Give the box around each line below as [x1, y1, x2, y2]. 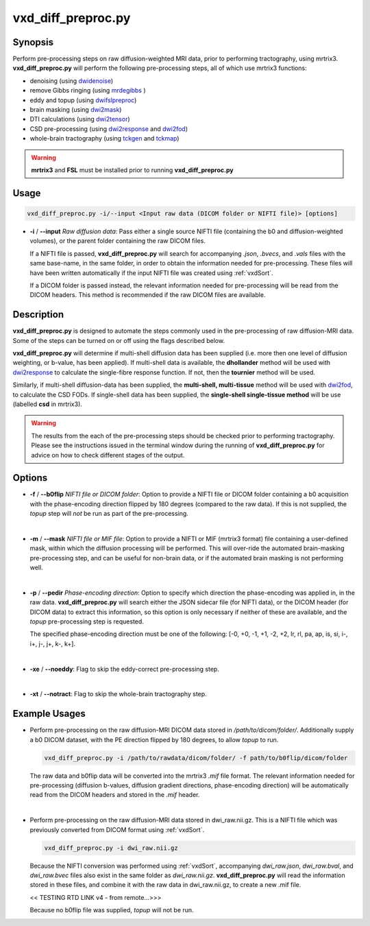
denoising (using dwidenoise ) [29, 76, 114, 85]
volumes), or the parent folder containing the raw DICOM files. [29, 237, 206, 245]
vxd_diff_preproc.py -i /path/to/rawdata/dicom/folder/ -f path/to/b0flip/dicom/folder [44, 754, 348, 761]
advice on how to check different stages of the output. [31, 451, 185, 459]
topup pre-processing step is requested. [29, 617, 144, 626]
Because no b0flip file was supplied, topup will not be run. [29, 906, 195, 914]
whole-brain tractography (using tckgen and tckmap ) [29, 134, 180, 143]
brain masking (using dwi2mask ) [29, 106, 122, 114]
